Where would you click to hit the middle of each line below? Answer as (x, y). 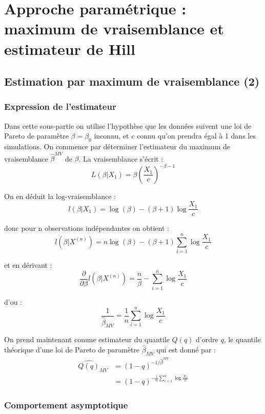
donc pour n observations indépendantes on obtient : (87, 228)
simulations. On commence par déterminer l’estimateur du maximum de (117, 146)
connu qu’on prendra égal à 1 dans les (196, 136)
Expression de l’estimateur (60, 106)
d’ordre (207, 339)
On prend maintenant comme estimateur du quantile (87, 339)
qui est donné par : (186, 350)
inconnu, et (111, 136)
